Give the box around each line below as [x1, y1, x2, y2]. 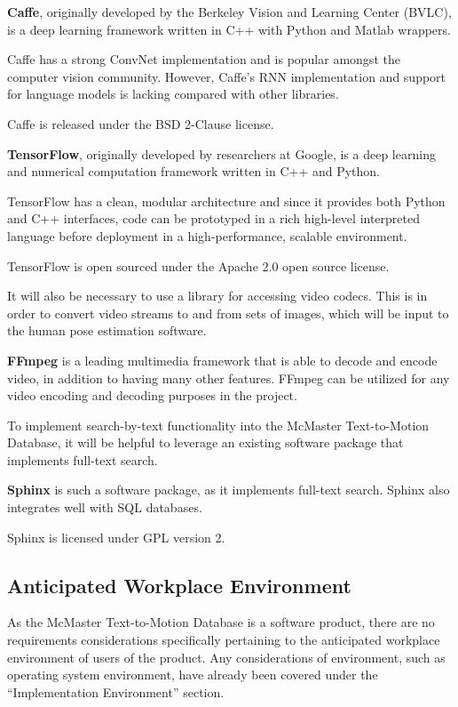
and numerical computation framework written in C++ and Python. [7, 162, 381, 181]
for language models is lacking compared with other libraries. [7, 84, 339, 103]
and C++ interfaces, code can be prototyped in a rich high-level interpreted [7, 209, 421, 228]
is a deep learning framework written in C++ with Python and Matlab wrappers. [7, 20, 451, 38]
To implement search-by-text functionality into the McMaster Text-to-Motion [7, 415, 430, 434]
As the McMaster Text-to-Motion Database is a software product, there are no [7, 613, 435, 631]
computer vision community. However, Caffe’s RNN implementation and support [7, 67, 446, 85]
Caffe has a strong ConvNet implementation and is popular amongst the [7, 50, 400, 68]
